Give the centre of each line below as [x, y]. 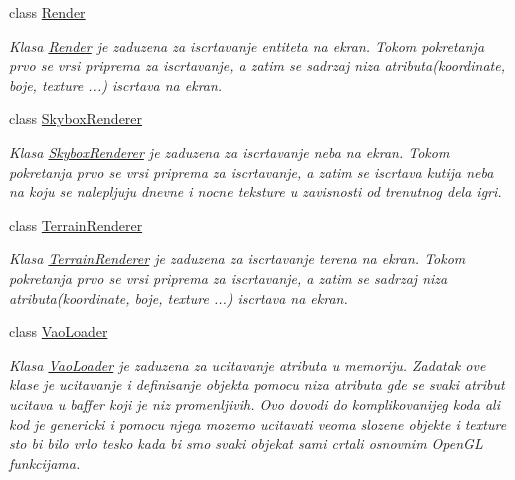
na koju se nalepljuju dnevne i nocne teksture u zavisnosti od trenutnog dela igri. [255, 191]
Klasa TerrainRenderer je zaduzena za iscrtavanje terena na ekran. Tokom [237, 258]
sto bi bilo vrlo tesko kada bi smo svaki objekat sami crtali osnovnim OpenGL [246, 443]
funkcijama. [45, 462]
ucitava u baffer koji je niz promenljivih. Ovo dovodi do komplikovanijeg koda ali [254, 403]
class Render [47, 12]
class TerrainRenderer [76, 224]
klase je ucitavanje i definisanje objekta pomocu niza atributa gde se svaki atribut [257, 384]
